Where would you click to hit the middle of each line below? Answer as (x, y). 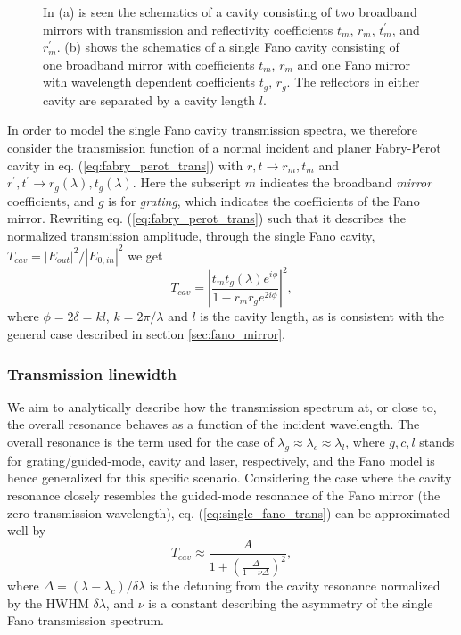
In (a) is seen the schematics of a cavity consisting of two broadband (230, 12)
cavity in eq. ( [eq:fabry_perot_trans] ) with (125, 165)
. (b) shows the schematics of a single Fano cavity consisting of (228, 47)
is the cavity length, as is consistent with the (322, 316)
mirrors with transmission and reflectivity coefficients (188, 29)
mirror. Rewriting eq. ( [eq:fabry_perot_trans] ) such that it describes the (206, 218)
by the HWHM (48, 602)
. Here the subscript (187, 182)
